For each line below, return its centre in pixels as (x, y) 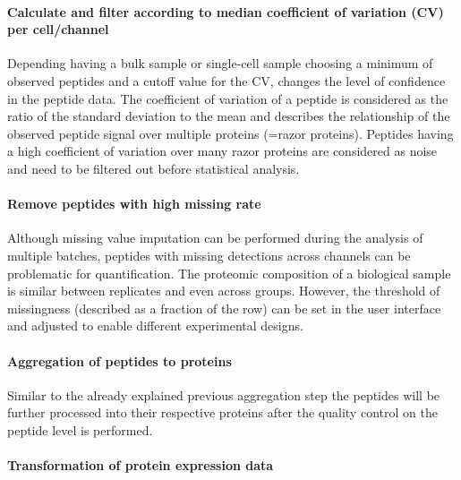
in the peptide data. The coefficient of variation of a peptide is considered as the (228, 98)
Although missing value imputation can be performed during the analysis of (215, 238)
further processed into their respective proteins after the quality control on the (222, 412)
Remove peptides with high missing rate (134, 204)
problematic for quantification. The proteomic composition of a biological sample (229, 273)
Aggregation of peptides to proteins (120, 360)
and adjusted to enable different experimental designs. (155, 326)
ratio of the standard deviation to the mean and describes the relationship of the (229, 116)
